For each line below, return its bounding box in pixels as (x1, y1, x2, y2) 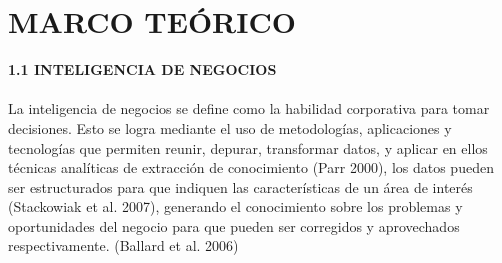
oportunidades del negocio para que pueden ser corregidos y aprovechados (8, 215, 460, 236)
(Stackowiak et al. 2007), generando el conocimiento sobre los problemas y (8, 196, 463, 217)
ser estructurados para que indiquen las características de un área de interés (8, 176, 473, 197)
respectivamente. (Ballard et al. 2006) (8, 235, 239, 256)
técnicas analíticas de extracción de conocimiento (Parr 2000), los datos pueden (8, 157, 494, 178)
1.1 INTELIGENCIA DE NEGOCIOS (8, 59, 277, 80)
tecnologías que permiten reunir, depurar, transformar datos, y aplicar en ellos (8, 137, 488, 158)
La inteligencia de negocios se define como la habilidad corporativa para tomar (8, 98, 490, 119)
